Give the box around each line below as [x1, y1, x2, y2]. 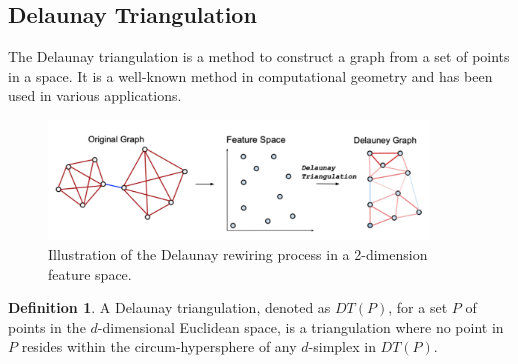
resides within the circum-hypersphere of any [21, 336, 297, 357]
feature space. [48, 263, 132, 284]
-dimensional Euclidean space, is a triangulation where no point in [97, 316, 504, 337]
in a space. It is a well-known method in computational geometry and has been [8, 65, 493, 86]
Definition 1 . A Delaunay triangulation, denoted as [8, 297, 331, 318]
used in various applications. [8, 85, 182, 106]
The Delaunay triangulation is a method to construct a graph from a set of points [8, 46, 510, 67]
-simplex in [308, 336, 376, 357]
